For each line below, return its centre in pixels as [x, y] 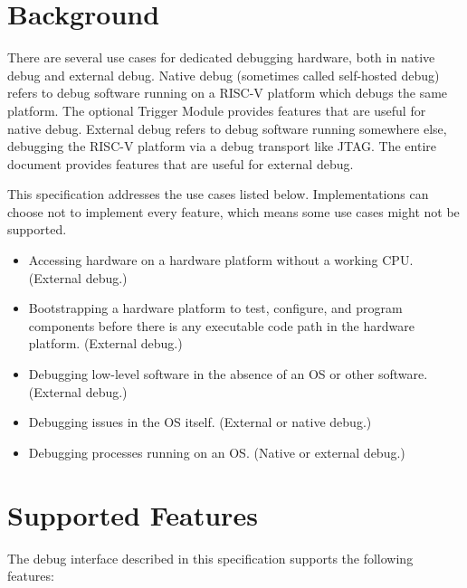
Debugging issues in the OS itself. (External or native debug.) [200, 422]
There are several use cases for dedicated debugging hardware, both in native [221, 57]
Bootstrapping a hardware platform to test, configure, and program [215, 308]
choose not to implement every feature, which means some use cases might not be [233, 211]
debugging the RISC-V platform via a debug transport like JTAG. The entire [222, 146]
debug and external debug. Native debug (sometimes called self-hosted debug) [224, 75]
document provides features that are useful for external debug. [181, 163]
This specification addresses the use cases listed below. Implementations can [218, 194]
